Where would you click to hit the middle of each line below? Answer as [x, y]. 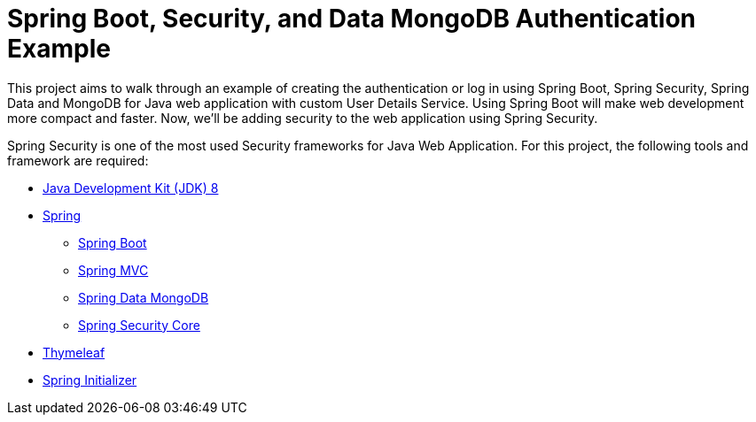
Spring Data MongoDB [144, 297]
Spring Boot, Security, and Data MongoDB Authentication [352, 19]
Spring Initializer [90, 380]
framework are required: [78, 160]
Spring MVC [113, 270]
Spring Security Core [139, 325]
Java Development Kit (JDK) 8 [131, 188]
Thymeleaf [74, 352]
